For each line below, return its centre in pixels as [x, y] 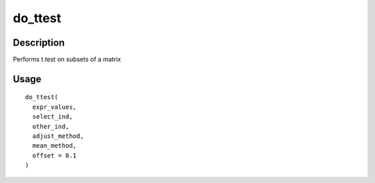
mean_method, [55, 146]
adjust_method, [58, 136]
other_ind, [51, 126]
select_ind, [52, 117]
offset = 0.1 [55, 155]
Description [39, 43]
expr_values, [55, 107]
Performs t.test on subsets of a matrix [67, 60]
